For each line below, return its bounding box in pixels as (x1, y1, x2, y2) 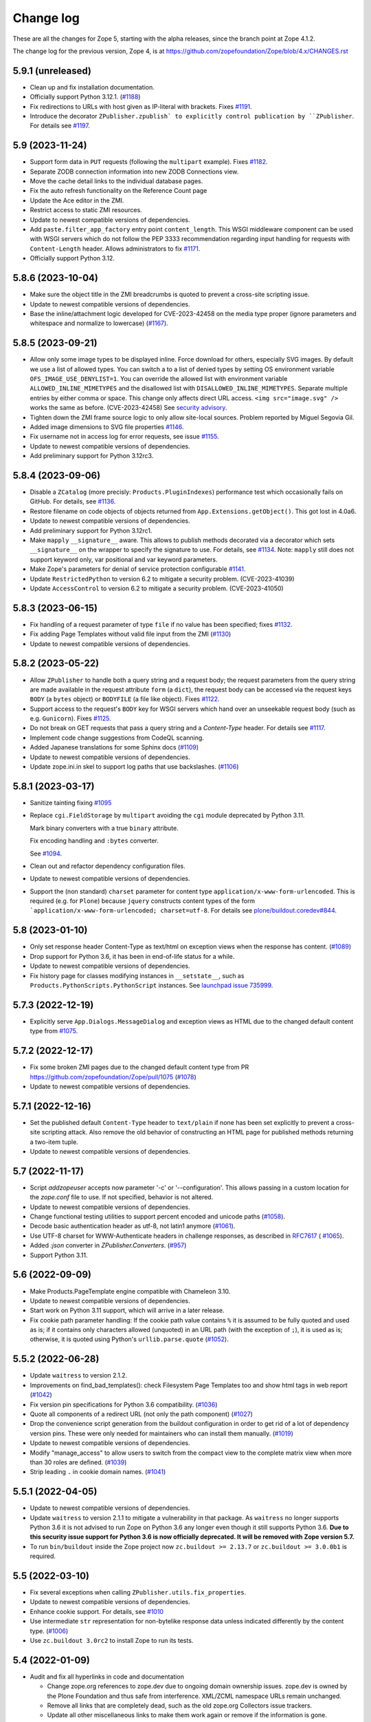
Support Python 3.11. (30, 1251, 88, 1259)
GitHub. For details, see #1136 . (30, 497, 116, 506)
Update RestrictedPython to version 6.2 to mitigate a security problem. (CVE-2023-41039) (30, 574, 295, 583)
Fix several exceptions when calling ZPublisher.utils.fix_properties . (30, 1588, 247, 1597)
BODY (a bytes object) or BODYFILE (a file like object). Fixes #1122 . (30, 695, 220, 703)
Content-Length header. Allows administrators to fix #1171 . (30, 245, 201, 253)
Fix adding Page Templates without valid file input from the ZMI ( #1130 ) (30, 630, 232, 639)
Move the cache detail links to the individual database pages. (30, 177, 203, 185)
